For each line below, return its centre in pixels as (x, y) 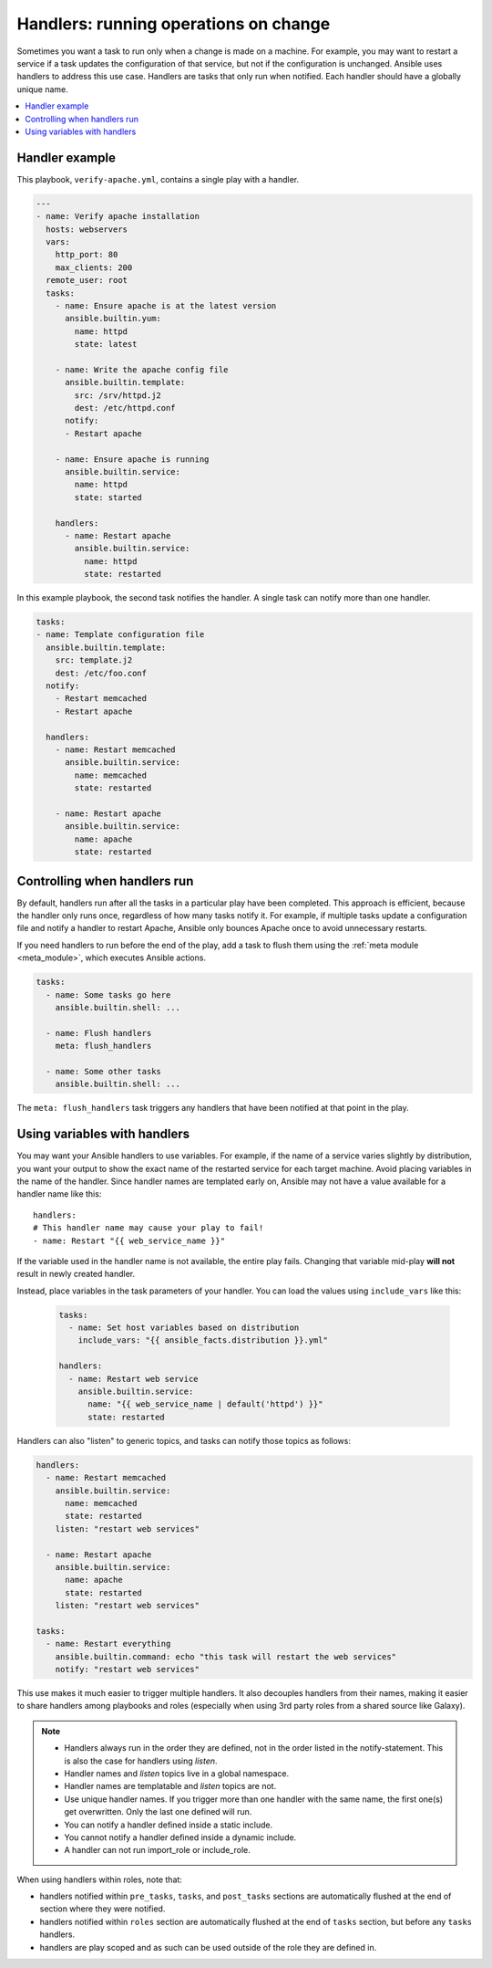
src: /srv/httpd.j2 (118, 395)
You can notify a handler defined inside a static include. (169, 1825)
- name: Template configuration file (120, 635)
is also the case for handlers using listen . (141, 1761)
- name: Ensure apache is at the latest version (166, 305)
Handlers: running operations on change (174, 24)
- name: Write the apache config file (142, 369)
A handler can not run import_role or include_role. (157, 1850)
